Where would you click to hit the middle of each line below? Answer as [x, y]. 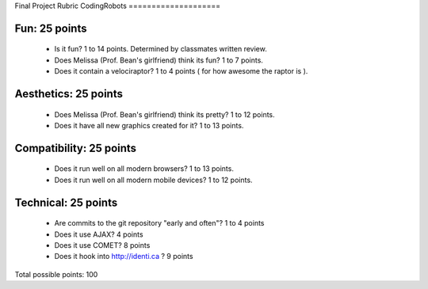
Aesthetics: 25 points [69, 94]
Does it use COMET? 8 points [102, 245]
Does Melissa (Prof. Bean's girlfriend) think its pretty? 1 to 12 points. [164, 114]
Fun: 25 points [51, 28]
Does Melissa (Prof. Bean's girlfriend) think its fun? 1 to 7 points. [159, 60]
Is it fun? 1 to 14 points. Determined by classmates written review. [160, 49]
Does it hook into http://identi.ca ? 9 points [124, 257]
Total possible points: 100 [56, 274]
